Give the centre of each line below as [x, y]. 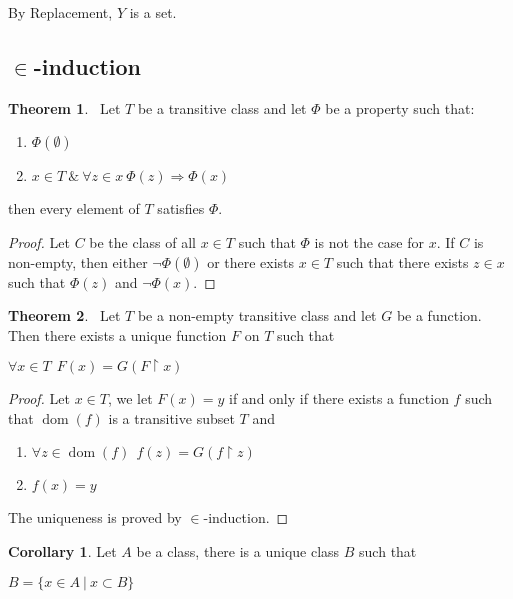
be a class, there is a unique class [238, 551]
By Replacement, [60, 12]
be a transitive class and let [222, 107]
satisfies [181, 208]
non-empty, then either [78, 261]
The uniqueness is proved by [95, 517]
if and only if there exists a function [339, 398]
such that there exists [402, 261]
